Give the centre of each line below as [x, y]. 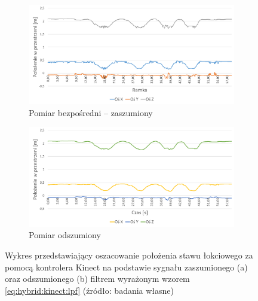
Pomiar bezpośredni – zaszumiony [91, 112]
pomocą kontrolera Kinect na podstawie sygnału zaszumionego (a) [126, 267]
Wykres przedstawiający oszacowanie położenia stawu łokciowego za [129, 255]
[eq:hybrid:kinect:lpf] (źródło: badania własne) [90, 290]
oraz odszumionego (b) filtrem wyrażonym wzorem [97, 279]
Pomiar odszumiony [65, 235]
